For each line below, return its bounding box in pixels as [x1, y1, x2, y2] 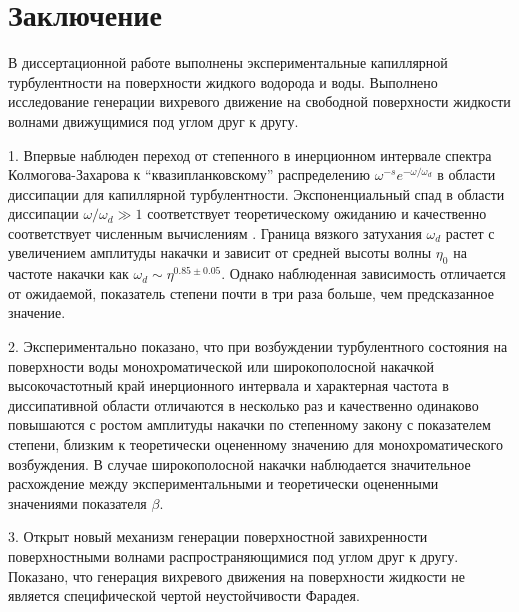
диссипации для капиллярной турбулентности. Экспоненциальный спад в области [8, 183, 505, 204]
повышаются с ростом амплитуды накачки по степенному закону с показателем [8, 414, 491, 435]
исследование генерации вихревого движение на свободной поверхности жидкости [8, 91, 511, 112]
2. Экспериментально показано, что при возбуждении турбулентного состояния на [8, 336, 508, 357]
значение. [8, 302, 66, 323]
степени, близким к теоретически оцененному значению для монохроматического [8, 434, 503, 455]
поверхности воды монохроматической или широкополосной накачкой [8, 355, 434, 376]
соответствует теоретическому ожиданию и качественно [147, 203, 487, 224]
